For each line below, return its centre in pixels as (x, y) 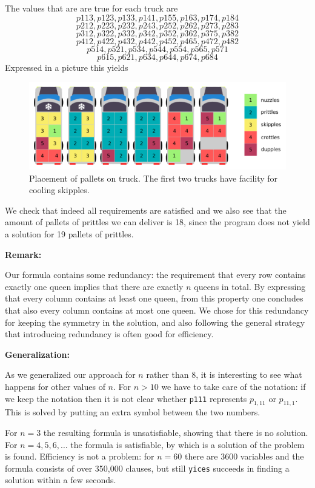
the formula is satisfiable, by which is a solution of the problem (187, 444)
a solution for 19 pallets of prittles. (69, 234)
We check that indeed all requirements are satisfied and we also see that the (146, 210)
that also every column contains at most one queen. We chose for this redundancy (157, 310)
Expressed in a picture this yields (67, 67)
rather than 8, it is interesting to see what (224, 374)
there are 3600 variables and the (244, 456)
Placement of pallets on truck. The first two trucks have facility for (154, 178)
